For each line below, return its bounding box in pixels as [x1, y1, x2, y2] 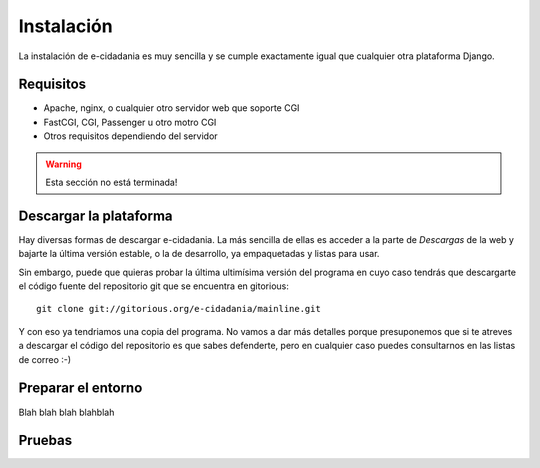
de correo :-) [18, 353, 72, 365]
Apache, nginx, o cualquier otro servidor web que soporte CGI [43, 102, 300, 114]
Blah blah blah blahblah [18, 406, 115, 418]
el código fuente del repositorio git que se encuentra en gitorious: [18, 280, 289, 292]
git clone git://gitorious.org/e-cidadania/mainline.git [36, 303, 322, 315]
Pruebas [18, 432, 73, 449]
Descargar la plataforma [18, 207, 174, 224]
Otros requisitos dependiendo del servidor [43, 130, 219, 142]
